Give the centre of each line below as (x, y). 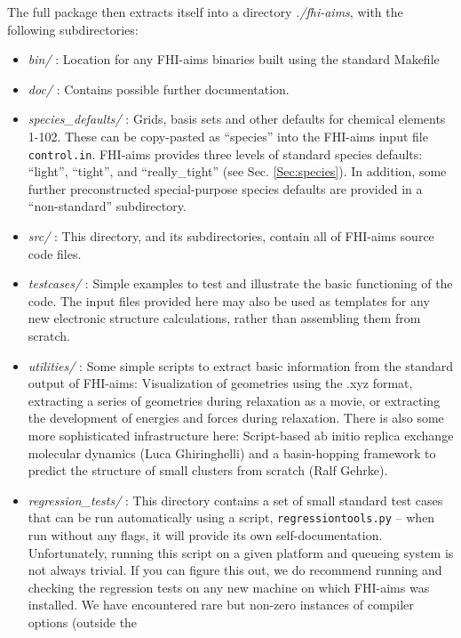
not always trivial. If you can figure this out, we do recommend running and (235, 570)
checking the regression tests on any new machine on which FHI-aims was (229, 587)
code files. (55, 253)
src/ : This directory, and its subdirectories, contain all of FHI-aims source (231, 236)
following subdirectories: (73, 29)
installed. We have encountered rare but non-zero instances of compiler (221, 605)
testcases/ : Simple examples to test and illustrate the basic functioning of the (240, 283)
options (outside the (83, 622)
